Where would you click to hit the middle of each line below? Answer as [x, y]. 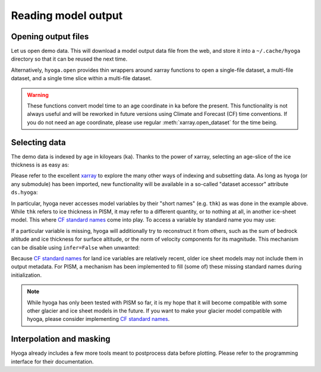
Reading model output [67, 15]
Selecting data [38, 142]
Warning [38, 94]
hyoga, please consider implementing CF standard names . [98, 319]
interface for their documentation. [52, 361]
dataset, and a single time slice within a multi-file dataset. [81, 78]
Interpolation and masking [61, 339]
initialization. [26, 275]
